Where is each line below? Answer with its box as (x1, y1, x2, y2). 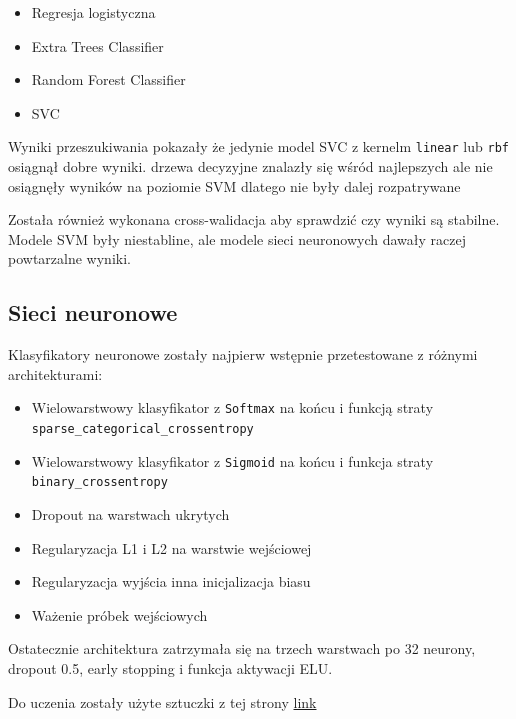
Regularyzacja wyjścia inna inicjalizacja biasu (31, 571, 311, 592)
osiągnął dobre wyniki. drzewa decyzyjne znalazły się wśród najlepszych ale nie (8, 156, 493, 177)
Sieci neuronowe (8, 297, 178, 328)
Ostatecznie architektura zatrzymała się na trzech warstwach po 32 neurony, (8, 638, 476, 659)
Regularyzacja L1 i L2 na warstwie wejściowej (31, 537, 312, 558)
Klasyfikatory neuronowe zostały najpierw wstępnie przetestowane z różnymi (8, 344, 478, 365)
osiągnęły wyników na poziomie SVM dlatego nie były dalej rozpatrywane (8, 175, 461, 196)
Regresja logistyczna (31, 2, 156, 22)
